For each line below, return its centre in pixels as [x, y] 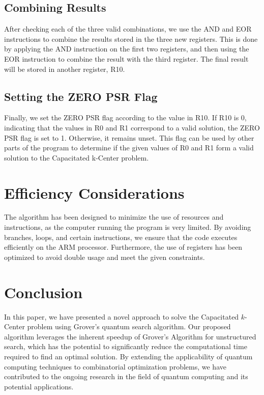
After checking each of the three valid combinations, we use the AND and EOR [128, 29]
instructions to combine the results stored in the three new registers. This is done [131, 38]
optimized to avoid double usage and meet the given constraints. [105, 257]
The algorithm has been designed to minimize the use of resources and [114, 217]
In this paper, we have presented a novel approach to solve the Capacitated [122, 316]
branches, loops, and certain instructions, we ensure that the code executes [121, 237]
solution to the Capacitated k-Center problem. [77, 157]
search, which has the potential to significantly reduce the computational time [126, 346]
